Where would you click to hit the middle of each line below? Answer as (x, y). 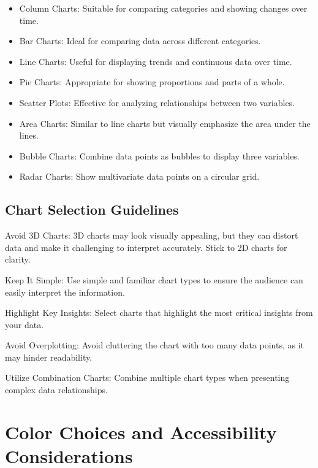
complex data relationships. (56, 390)
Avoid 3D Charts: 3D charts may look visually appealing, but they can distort (152, 235)
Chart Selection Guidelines (92, 209)
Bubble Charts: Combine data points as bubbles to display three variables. (159, 155)
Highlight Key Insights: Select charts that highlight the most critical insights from (159, 313)
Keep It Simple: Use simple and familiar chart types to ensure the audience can (154, 279)
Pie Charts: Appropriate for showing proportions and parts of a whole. (152, 82)
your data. (25, 324)
